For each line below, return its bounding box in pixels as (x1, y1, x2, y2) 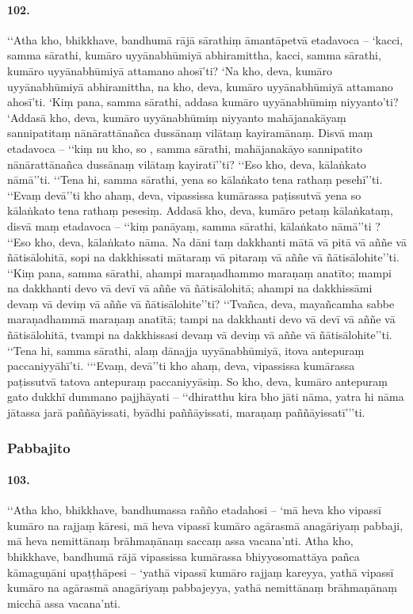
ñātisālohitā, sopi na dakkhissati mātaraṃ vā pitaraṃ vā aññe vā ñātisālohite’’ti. (7, 249, 400, 265)
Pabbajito (7, 437, 71, 457)
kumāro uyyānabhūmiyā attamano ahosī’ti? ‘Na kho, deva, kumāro (7, 62, 333, 78)
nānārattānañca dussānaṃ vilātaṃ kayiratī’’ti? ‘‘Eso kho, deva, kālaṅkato (7, 155, 366, 172)
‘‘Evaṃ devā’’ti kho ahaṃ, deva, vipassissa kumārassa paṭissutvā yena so (7, 186, 361, 203)
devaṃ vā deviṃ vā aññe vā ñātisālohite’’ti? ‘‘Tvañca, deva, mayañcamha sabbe (7, 295, 395, 311)
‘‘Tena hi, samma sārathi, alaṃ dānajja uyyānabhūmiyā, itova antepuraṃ (7, 341, 365, 358)
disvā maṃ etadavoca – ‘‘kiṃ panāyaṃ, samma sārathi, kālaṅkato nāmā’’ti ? (7, 217, 380, 234)
